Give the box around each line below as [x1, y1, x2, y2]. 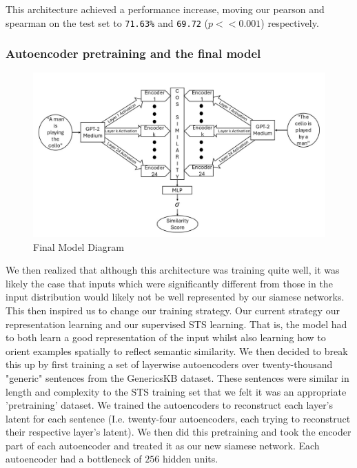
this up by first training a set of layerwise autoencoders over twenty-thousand [6, 357, 333, 372]
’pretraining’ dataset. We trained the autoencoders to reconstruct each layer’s [6, 398, 334, 412]
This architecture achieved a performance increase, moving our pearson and [6, 2, 325, 16]
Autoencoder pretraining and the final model [6, 45, 261, 62]
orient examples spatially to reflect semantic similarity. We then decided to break [6, 343, 348, 358]
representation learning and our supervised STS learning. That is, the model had [6, 316, 347, 331]
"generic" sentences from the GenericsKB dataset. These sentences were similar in [6, 370, 349, 385]
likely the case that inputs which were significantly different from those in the [6, 276, 333, 290]
